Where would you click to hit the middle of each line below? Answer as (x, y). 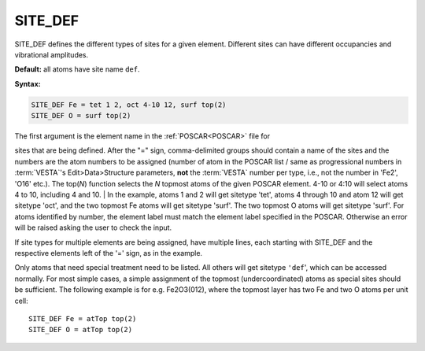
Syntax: (28, 83)
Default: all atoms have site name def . (78, 69)
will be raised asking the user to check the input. (93, 227)
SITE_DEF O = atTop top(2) (81, 330)
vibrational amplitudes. (52, 54)
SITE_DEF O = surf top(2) (81, 116)
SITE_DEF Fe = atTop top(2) (83, 318)
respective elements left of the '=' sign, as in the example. (109, 253)
